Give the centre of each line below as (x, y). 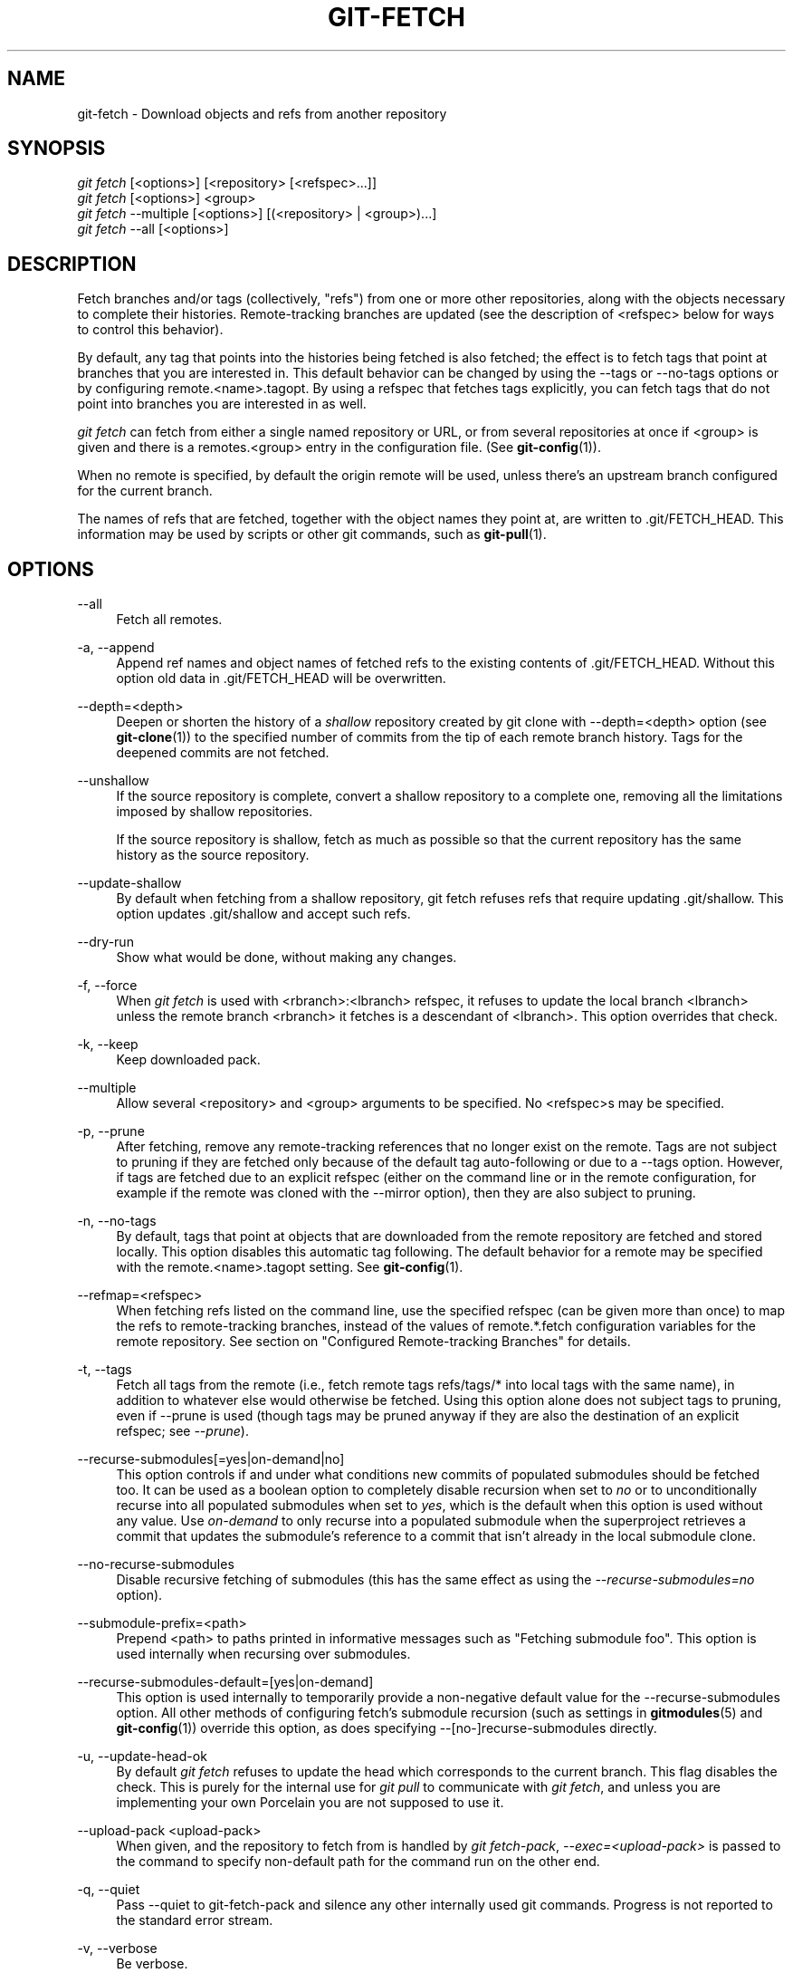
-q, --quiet (109, 1890)
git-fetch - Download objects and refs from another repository (262, 113)
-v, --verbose (117, 1949)
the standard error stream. (195, 1920)
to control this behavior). (150, 330)
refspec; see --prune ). (182, 1431)
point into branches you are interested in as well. (222, 404)
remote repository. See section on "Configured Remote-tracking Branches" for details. (373, 1342)
